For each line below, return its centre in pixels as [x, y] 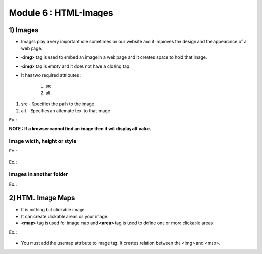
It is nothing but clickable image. [53, 209]
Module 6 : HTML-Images [61, 13]
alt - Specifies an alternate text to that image [65, 111]
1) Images [24, 30]
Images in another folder [39, 174]
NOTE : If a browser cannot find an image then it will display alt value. [80, 128]
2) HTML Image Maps [42, 198]
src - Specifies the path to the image [58, 104]
